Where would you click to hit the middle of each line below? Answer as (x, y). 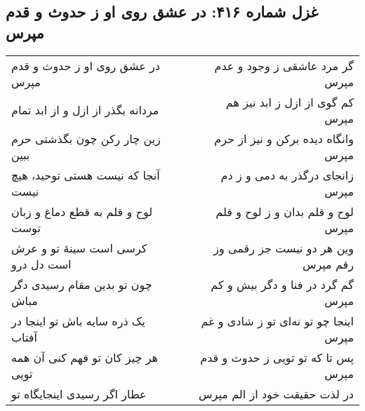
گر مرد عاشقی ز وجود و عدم (284, 65)
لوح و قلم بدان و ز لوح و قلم (285, 211)
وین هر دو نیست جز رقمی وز (284, 248)
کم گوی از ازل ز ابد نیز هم (290, 102)
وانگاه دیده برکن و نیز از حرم (284, 138)
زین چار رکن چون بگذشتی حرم (86, 138)
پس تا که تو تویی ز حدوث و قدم (277, 357)
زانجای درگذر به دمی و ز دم (287, 175)
